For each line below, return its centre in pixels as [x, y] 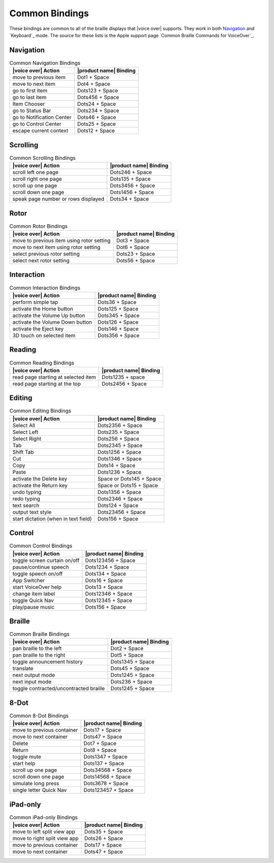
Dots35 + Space [104, 832]
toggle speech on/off [38, 573]
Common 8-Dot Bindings [39, 716]
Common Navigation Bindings [45, 63]
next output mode [34, 675]
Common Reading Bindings [42, 362]
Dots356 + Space [118, 335]
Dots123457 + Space [109, 790]
